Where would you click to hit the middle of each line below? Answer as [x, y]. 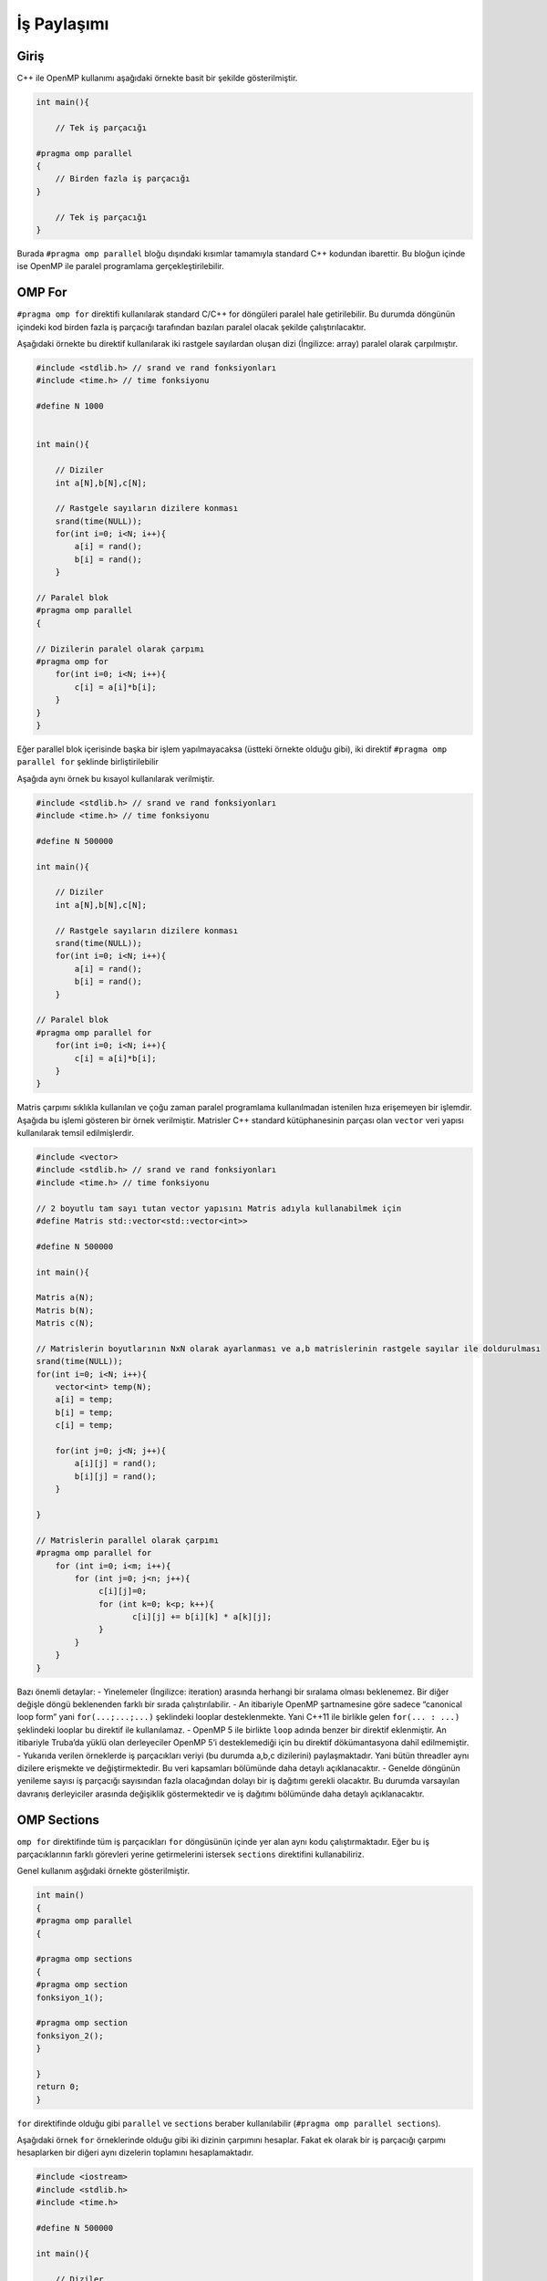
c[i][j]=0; [123, 1591]
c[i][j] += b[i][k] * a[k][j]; [202, 1617]
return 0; [58, 2087]
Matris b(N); [65, 1310]
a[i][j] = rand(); [115, 1463]
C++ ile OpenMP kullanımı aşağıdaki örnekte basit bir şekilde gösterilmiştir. [157, 78]
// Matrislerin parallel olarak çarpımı [127, 1540]
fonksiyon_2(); [70, 2036]
